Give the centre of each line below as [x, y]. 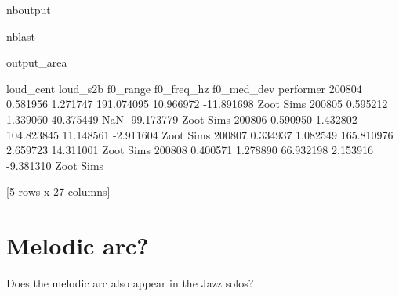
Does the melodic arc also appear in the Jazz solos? [130, 283]
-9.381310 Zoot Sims [55, 165]
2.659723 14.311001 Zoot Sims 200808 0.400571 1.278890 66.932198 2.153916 [190, 150]
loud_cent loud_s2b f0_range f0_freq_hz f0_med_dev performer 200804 [184, 88]
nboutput [29, 9]
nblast [21, 36]
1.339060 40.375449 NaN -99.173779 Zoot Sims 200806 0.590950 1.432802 [182, 119]
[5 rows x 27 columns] [58, 191]
